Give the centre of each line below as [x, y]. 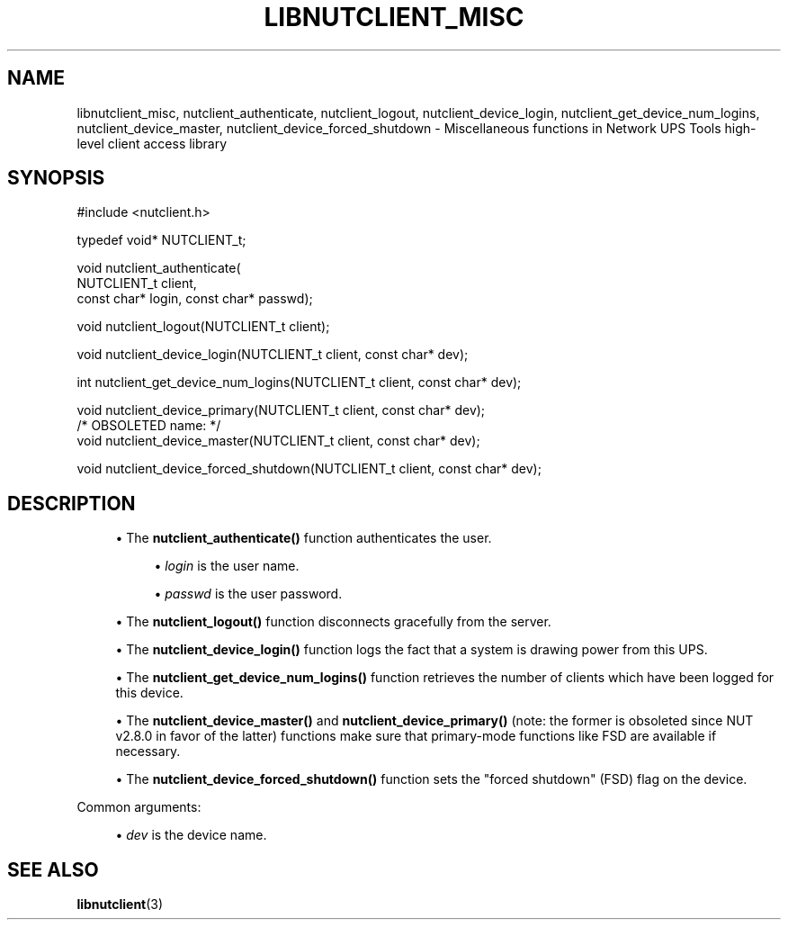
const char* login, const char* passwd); [195, 299]
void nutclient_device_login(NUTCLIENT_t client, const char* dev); [273, 355]
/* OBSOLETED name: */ [149, 426]
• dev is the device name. [191, 835]
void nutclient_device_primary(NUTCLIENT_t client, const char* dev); [281, 410]
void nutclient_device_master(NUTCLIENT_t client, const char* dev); [278, 441]
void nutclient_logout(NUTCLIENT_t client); [203, 327]
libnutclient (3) [120, 904]
